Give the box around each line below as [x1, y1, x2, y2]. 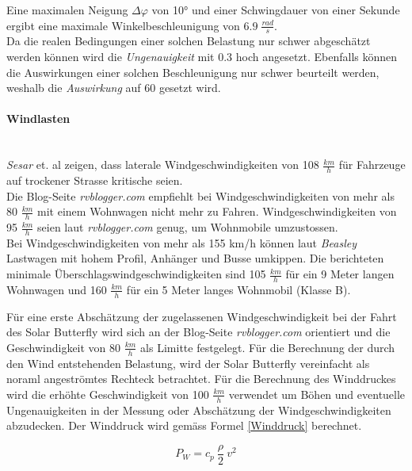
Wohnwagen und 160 [6, 281, 107, 297]
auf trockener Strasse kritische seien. [6, 172, 183, 189]
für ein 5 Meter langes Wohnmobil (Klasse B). [126, 281, 351, 297]
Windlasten [6, 110, 71, 127]
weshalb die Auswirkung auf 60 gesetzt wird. [6, 79, 221, 96]
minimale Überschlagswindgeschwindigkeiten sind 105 [6, 266, 266, 282]
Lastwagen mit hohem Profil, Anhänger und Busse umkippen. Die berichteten [6, 250, 384, 266]
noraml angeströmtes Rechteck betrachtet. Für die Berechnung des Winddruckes [6, 370, 396, 387]
